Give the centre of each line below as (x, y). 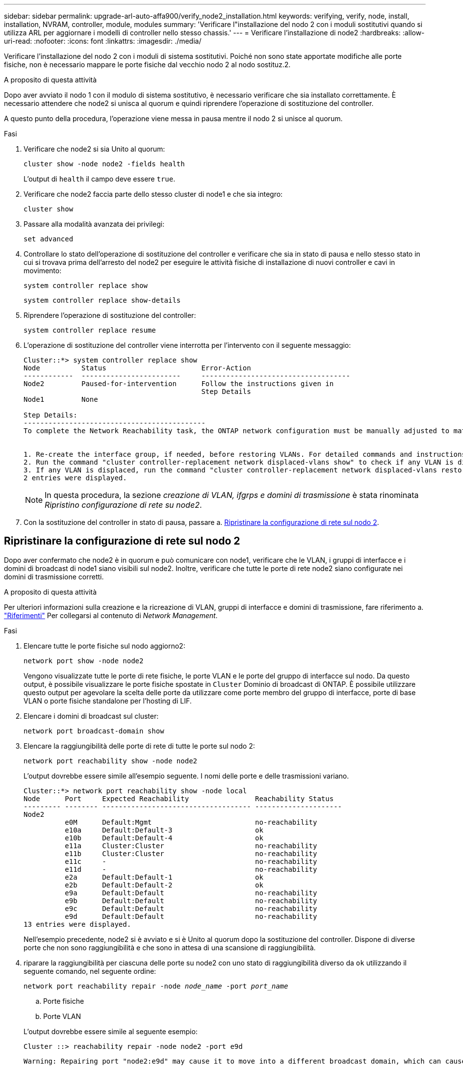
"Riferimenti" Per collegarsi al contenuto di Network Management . (111, 615)
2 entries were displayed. (75, 478)
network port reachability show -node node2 (111, 761)
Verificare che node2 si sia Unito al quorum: (94, 149)
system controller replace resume (90, 330)
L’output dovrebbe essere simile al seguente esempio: (111, 1031)
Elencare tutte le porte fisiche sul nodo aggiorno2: (104, 646)
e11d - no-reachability (191, 869)
